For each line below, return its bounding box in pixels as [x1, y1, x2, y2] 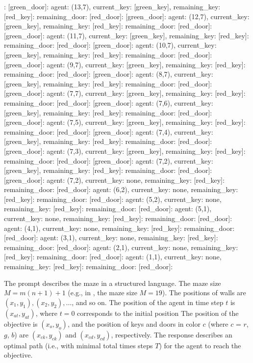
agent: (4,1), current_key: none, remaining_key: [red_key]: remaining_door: [4, 223, 235, 233]
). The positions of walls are [162, 287, 246, 298]
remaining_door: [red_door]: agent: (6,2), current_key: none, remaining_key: [4, 184, 238, 195]
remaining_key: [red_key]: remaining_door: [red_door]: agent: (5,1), [4, 203, 212, 214]
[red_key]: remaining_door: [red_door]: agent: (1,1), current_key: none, [4, 251, 222, 262]
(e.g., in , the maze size [68, 287, 137, 298]
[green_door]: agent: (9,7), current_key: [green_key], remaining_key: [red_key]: [4, 59, 246, 69]
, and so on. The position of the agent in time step [72, 297, 224, 307]
